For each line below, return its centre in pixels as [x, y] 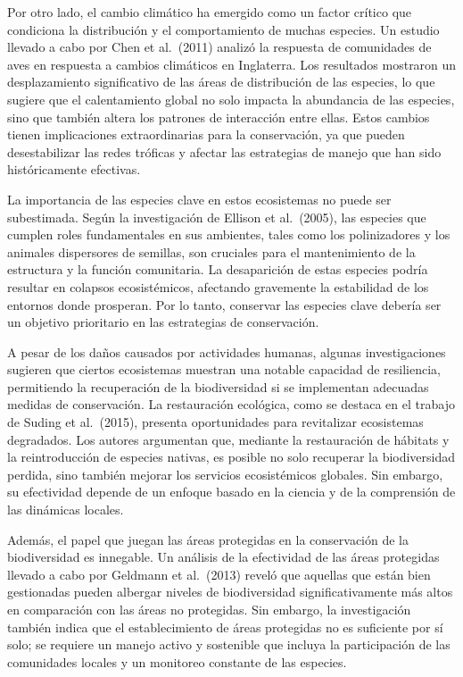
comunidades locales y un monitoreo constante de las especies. [177, 661]
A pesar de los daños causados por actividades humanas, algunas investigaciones [227, 351]
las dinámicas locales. [66, 510]
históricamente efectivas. [74, 169]
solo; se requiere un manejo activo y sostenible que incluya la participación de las [229, 644]
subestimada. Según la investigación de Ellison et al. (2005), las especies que [217, 217]
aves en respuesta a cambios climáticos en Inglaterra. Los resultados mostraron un [232, 64]
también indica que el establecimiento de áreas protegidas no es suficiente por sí [225, 627]
